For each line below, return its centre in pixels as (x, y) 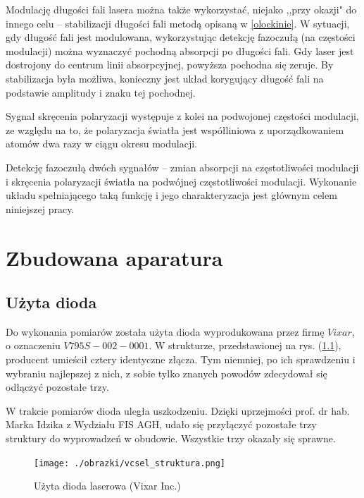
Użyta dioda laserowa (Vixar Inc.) (107, 486)
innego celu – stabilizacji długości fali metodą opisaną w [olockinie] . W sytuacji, (178, 23)
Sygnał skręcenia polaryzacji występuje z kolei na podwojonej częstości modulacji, (182, 116)
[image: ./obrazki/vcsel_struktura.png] (130, 463)
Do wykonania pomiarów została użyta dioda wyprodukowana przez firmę (165, 331)
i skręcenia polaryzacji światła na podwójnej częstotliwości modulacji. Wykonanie (181, 181)
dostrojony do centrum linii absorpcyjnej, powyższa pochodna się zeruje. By (170, 65)
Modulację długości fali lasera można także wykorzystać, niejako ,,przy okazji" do (181, 9)
